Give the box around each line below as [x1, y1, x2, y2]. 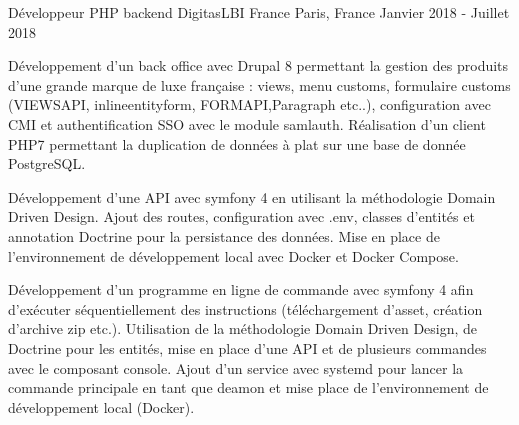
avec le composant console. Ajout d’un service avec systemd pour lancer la [8, 357, 464, 378]
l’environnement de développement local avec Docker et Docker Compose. [8, 245, 459, 266]
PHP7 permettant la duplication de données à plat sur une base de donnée [8, 133, 466, 154]
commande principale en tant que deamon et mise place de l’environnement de [8, 377, 489, 398]
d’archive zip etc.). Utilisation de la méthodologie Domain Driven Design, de [8, 318, 478, 339]
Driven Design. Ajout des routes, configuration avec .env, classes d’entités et [8, 206, 475, 227]
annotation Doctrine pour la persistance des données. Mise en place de [8, 225, 440, 246]
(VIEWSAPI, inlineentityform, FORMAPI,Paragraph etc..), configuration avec [8, 94, 491, 115]
